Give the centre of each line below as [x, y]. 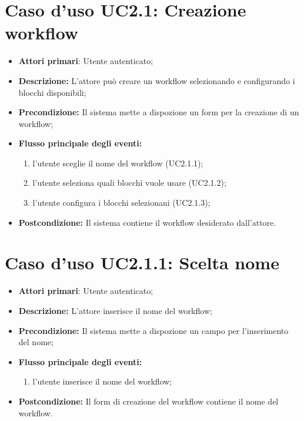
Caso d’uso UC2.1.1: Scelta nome [142, 263]
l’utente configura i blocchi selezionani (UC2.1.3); [121, 203]
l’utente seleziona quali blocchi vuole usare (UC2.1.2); [129, 183]
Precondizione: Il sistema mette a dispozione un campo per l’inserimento [153, 330]
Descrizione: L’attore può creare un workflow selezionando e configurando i [157, 80]
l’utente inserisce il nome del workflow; [102, 381]
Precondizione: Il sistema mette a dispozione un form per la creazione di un [159, 112]
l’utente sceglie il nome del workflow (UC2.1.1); [118, 163]
